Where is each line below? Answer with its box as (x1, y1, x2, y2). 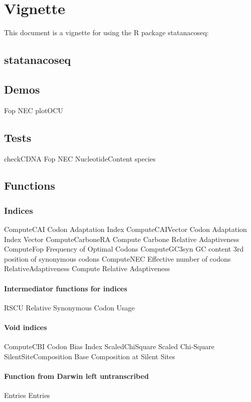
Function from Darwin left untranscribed (4, 371, 149, 381)
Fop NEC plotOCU (4, 105, 63, 115)
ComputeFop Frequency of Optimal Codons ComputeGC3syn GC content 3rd (4, 244, 244, 254)
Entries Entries (4, 390, 50, 400)
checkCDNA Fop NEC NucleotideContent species (4, 153, 156, 164)
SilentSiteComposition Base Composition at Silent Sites (4, 351, 175, 361)
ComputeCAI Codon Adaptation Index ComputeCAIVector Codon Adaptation (4, 224, 247, 234)
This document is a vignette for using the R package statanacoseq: (4, 27, 209, 38)
